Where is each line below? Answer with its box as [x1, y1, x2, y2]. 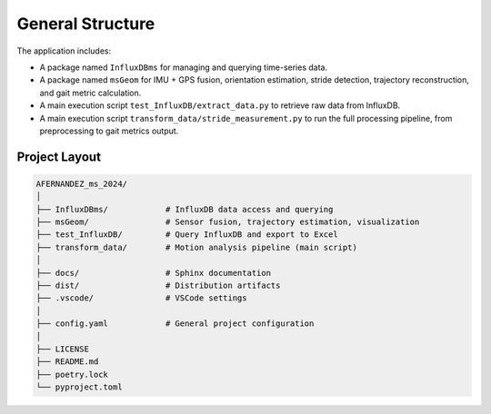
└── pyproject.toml [35, 382, 123, 392]
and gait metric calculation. [39, 87, 142, 98]
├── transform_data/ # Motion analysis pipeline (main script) [35, 241, 358, 252]
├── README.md [35, 357, 99, 367]
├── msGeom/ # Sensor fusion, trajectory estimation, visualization [35, 217, 420, 227]
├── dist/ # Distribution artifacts [35, 281, 281, 291]
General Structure [16, 14, 155, 34]
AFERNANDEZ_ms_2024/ [35, 178, 127, 189]
